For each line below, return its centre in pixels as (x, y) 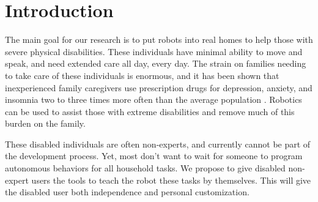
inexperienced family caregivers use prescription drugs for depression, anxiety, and (159, 87)
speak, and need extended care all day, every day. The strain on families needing (156, 63)
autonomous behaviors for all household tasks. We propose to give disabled (145, 168)
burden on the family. (45, 123)
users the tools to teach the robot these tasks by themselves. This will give (171, 180)
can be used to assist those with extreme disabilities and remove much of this (150, 111)
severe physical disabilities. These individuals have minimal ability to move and (154, 51)
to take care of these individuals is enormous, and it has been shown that (142, 75)
